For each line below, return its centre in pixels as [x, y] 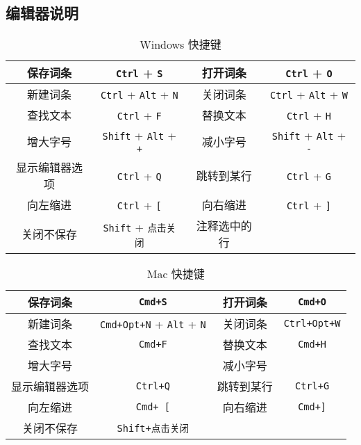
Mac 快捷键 [176, 274]
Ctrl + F [139, 115]
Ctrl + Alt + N [139, 94]
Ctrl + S [140, 72]
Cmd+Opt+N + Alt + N [153, 323]
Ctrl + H [309, 115]
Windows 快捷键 [180, 44]
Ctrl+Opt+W [312, 324]
